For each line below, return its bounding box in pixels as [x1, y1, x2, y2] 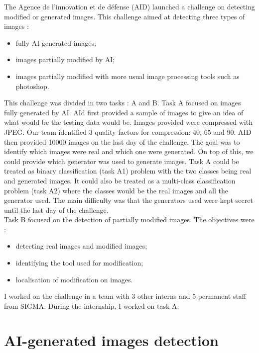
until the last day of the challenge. [4, 204, 109, 215]
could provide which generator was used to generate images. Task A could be [4, 156, 239, 166]
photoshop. [15, 81, 49, 91]
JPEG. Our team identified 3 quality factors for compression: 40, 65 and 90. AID [4, 126, 252, 137]
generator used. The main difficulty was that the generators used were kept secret [4, 195, 253, 205]
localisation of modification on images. [15, 274, 133, 284]
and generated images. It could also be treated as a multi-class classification [4, 175, 236, 185]
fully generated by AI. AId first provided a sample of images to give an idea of [4, 107, 244, 117]
